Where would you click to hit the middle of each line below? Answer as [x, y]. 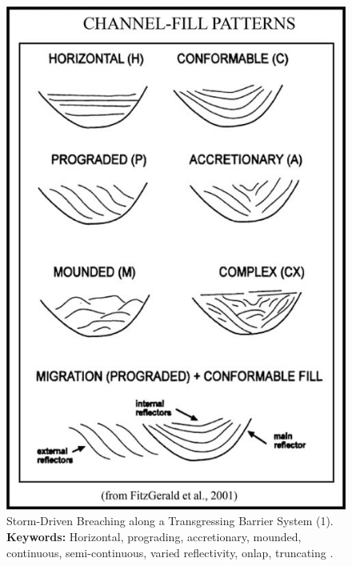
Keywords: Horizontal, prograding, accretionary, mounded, [154, 536]
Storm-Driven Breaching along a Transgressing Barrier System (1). [170, 521]
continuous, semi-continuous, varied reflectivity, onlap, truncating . [170, 552]
